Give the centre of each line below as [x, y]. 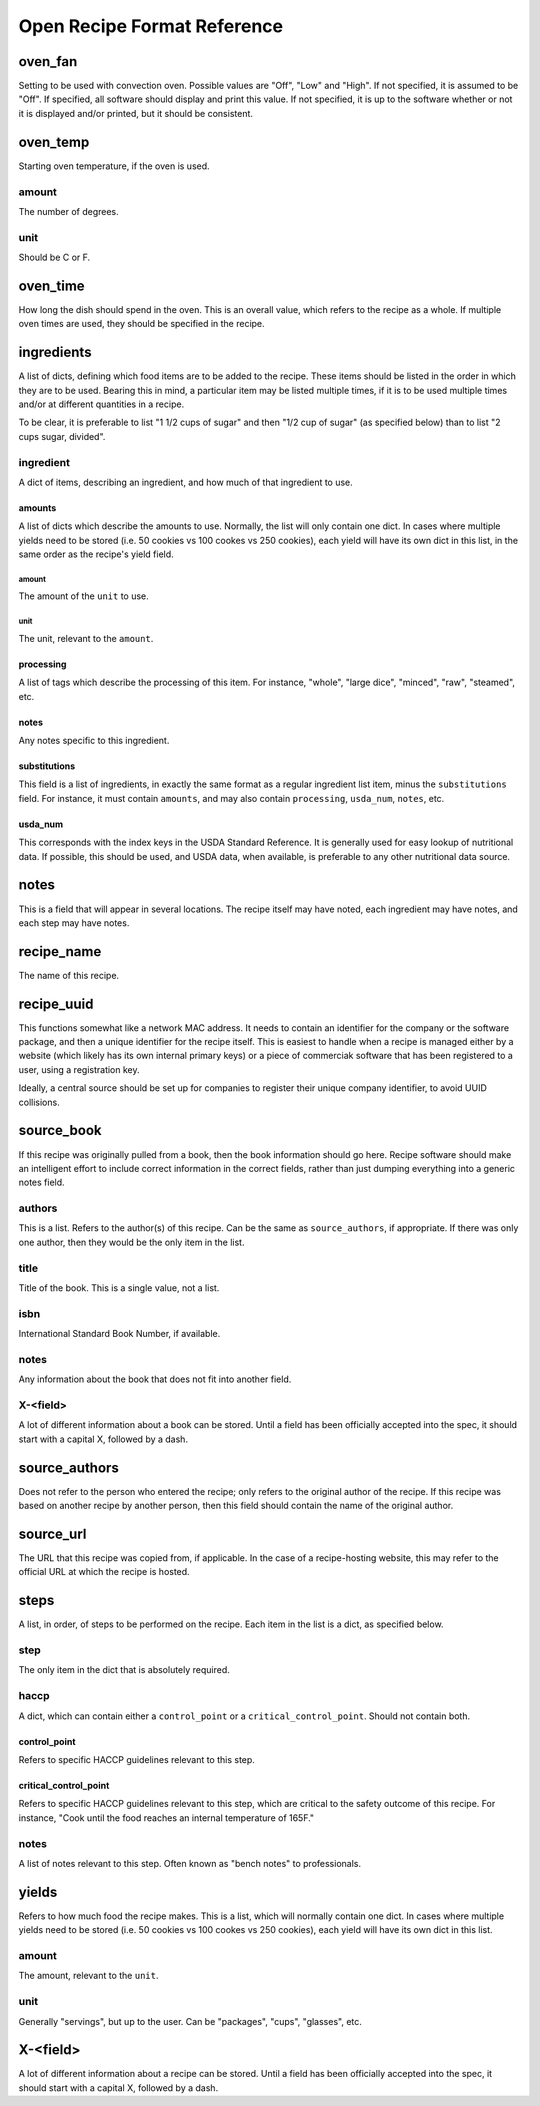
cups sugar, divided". [62, 436]
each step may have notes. [74, 922]
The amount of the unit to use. [83, 596]
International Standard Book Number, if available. [119, 1334]
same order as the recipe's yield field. [96, 554]
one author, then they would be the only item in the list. [131, 1242]
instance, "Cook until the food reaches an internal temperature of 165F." [166, 1817]
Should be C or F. [54, 257]
